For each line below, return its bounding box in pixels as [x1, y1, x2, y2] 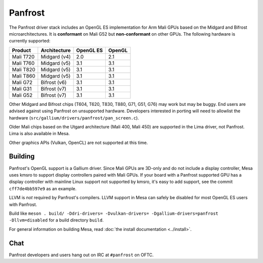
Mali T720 [12, 53, 35, 60]
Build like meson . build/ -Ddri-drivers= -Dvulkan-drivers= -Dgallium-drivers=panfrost [9, 210, 219, 216]
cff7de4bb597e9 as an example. [9, 185, 76, 191]
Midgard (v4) [40, 53, 71, 60]
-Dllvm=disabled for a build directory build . [9, 217, 104, 223]
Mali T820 [12, 66, 36, 73]
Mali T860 [12, 72, 36, 79]
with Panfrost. [9, 202, 38, 207]
